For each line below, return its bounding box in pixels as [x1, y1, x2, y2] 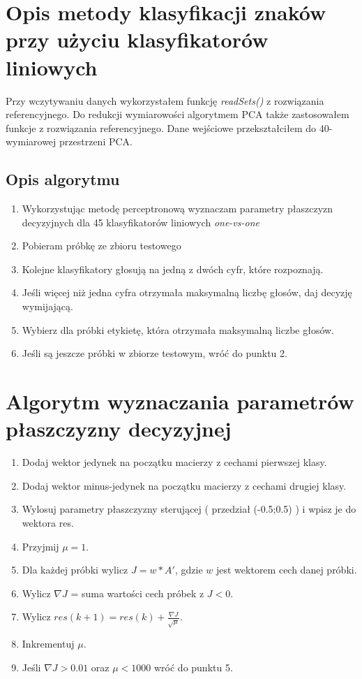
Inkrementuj [22, 636, 75, 651]
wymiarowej [6, 134, 56, 149]
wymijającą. [22, 299, 73, 314]
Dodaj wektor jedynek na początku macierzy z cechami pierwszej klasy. [22, 455, 327, 469]
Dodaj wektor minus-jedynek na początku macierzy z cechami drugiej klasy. [22, 478, 347, 492]
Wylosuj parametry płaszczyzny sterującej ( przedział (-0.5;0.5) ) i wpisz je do [22, 502, 356, 516]
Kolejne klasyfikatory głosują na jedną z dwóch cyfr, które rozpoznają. [22, 261, 324, 276]
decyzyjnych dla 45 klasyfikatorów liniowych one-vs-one [22, 214, 259, 229]
